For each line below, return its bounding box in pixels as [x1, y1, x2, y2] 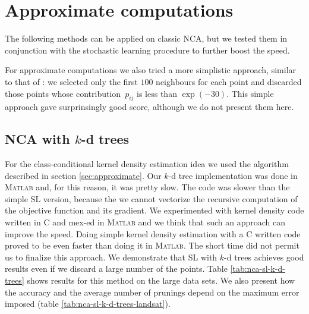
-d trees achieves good [224, 250, 304, 263]
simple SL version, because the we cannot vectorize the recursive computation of [5, 192, 298, 205]
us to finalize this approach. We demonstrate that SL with [5, 250, 217, 263]
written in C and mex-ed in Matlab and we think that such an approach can [5, 216, 285, 228]
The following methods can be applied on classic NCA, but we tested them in [5, 32, 288, 45]
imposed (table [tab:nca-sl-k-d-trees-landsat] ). [5, 297, 171, 310]
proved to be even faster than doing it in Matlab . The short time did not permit [5, 239, 299, 252]
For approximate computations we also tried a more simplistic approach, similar [5, 64, 297, 76]
